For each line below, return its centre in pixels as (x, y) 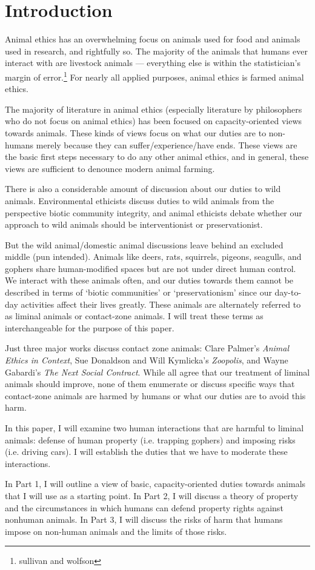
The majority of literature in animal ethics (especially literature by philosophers (154, 109)
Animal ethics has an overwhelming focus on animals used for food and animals (153, 39)
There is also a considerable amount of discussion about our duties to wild (143, 189)
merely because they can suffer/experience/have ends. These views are (167, 144)
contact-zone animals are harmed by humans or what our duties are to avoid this (155, 395)
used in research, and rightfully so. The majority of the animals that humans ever (156, 51)
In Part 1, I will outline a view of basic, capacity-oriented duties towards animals (155, 484)
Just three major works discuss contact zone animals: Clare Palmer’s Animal (147, 348)
